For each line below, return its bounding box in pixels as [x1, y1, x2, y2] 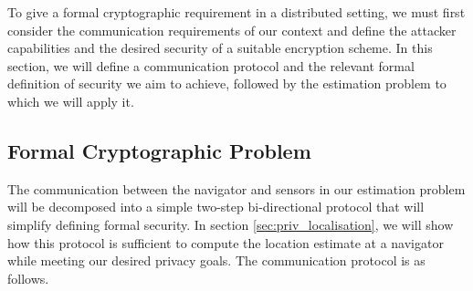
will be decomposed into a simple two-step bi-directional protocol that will [7, 197, 425, 216]
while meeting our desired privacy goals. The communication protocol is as [7, 251, 426, 270]
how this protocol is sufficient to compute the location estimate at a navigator [7, 233, 444, 252]
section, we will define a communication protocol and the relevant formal [7, 56, 415, 75]
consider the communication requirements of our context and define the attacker [7, 20, 457, 39]
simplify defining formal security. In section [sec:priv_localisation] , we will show [7, 214, 454, 234]
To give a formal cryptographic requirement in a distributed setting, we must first [7, 3, 466, 21]
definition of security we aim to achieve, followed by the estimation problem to [7, 74, 447, 93]
